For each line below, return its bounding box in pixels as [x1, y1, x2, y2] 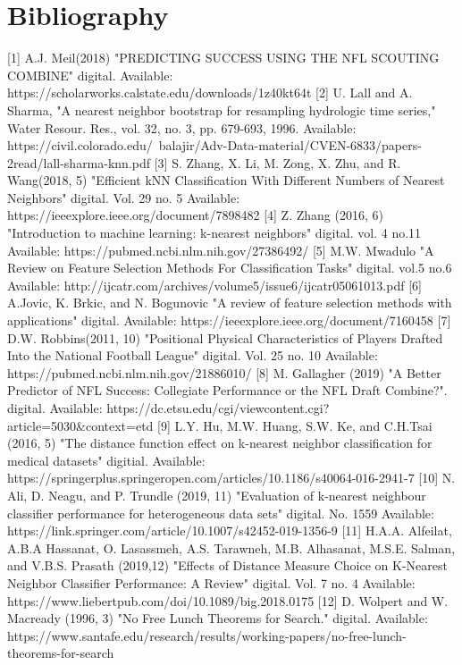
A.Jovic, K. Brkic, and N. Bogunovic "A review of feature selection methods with [7, 293, 452, 312]
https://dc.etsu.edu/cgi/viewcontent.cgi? [106, 399, 330, 417]
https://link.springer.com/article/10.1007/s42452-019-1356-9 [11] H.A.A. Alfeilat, [7, 521, 452, 540]
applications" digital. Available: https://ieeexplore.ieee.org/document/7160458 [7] [7, 311, 451, 330]
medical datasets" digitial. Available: [7, 450, 206, 469]
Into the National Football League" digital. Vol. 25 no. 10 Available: [7, 346, 378, 365]
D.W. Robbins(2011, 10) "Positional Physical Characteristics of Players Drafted [7, 328, 443, 347]
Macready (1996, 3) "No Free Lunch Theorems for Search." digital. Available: [7, 609, 428, 627]
